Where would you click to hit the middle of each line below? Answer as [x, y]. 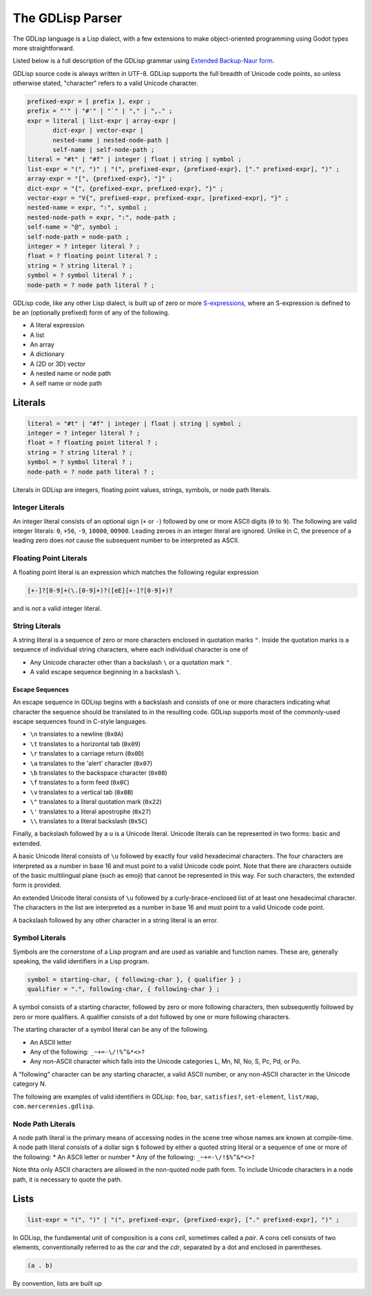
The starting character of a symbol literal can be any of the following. [111, 1030]
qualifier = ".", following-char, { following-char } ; [124, 989]
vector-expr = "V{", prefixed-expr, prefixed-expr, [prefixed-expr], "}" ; [158, 198]
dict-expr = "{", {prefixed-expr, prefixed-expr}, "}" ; [125, 188]
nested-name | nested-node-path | [111, 140]
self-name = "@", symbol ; [73, 227]
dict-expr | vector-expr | [98, 130]
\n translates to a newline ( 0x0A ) [77, 734]
